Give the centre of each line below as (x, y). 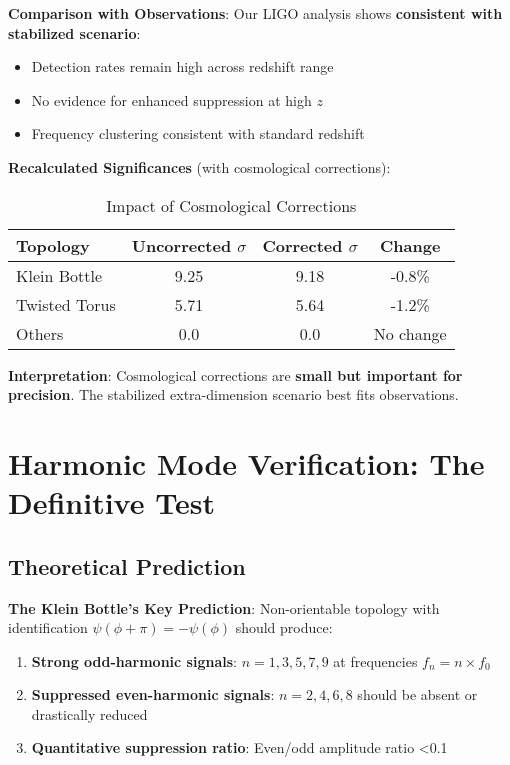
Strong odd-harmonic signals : (134, 660)
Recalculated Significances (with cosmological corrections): (199, 166)
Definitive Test (111, 502)
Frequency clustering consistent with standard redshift (198, 133)
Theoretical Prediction (127, 565)
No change (410, 333)
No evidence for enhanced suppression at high (171, 99)
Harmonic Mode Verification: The (246, 462)
